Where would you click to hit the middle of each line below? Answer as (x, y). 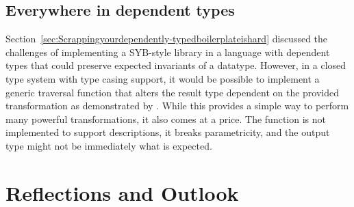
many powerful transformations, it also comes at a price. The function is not (166, 119)
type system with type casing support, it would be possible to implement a (163, 78)
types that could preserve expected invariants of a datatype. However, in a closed (176, 65)
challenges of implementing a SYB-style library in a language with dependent (168, 52)
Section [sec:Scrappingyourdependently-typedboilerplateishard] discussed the (167, 39)
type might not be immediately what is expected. (109, 145)
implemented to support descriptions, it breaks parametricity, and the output (168, 132)
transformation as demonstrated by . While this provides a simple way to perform (177, 106)
